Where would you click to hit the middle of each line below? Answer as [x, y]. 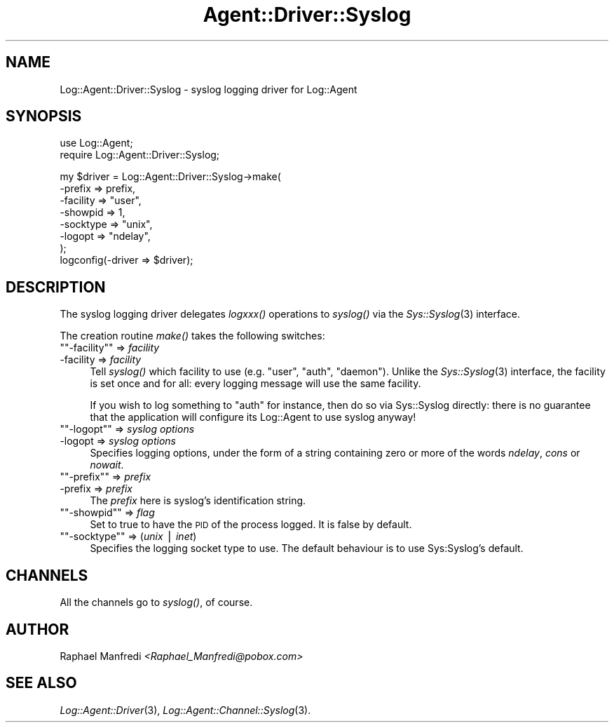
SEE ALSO [41, 683]
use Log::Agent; [96, 143]
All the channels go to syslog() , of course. [156, 602]
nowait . [107, 465]
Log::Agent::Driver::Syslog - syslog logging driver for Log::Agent [209, 89]
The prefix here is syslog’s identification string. [198, 501]
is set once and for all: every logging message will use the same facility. [255, 384]
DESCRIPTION [56, 287]
